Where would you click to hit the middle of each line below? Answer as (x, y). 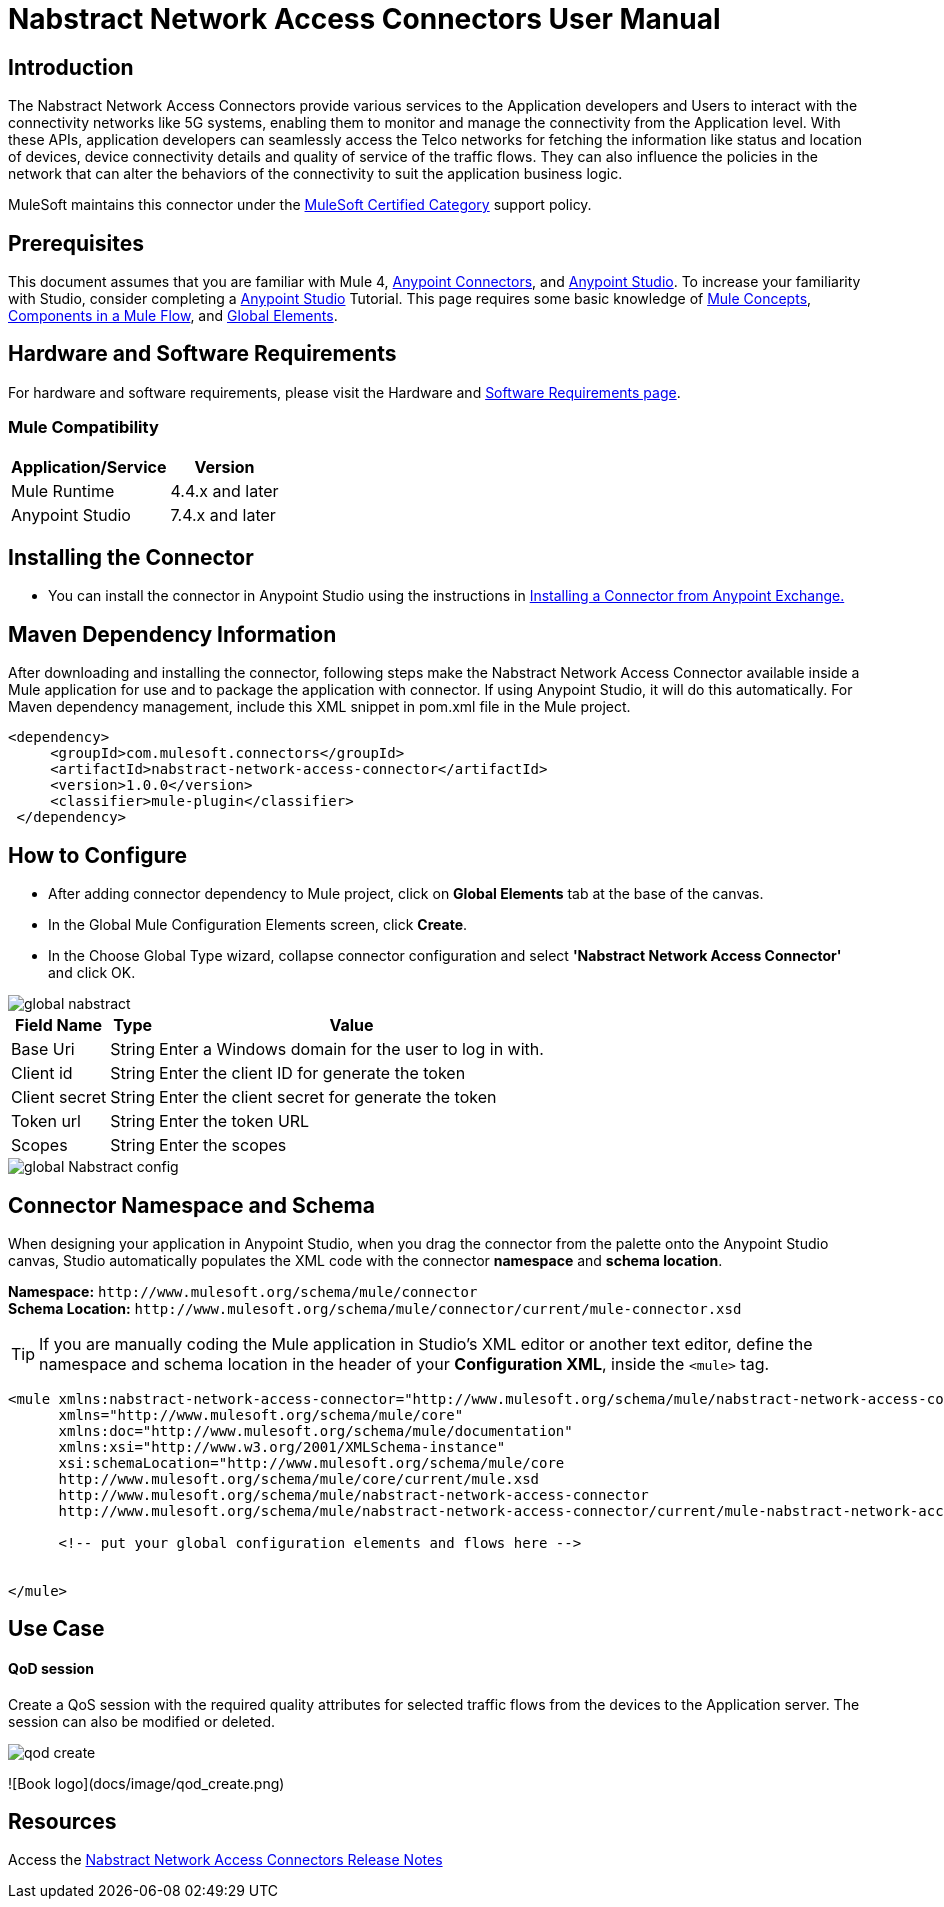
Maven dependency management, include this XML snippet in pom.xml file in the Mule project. (319, 707)
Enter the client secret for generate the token (328, 1097)
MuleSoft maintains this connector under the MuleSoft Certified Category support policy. (300, 205)
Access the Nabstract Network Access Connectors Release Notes (225, 1860)
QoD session (51, 1669)
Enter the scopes (223, 1145)
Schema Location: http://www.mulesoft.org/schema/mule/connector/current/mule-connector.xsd (375, 1308)
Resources (62, 1822)
